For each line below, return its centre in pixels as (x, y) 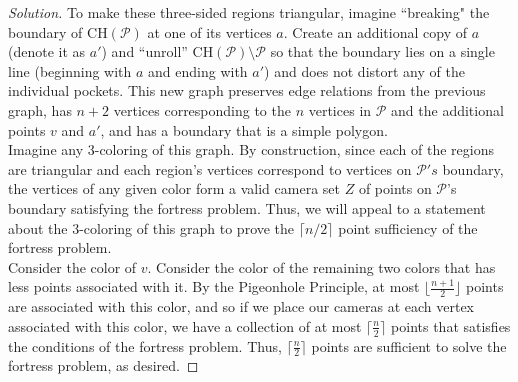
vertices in (340, 109)
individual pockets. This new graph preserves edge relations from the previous (247, 90)
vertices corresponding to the (202, 109)
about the (38, 227)
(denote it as (47, 51)
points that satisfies (451, 325)
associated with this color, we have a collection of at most (185, 325)
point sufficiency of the (408, 227)
